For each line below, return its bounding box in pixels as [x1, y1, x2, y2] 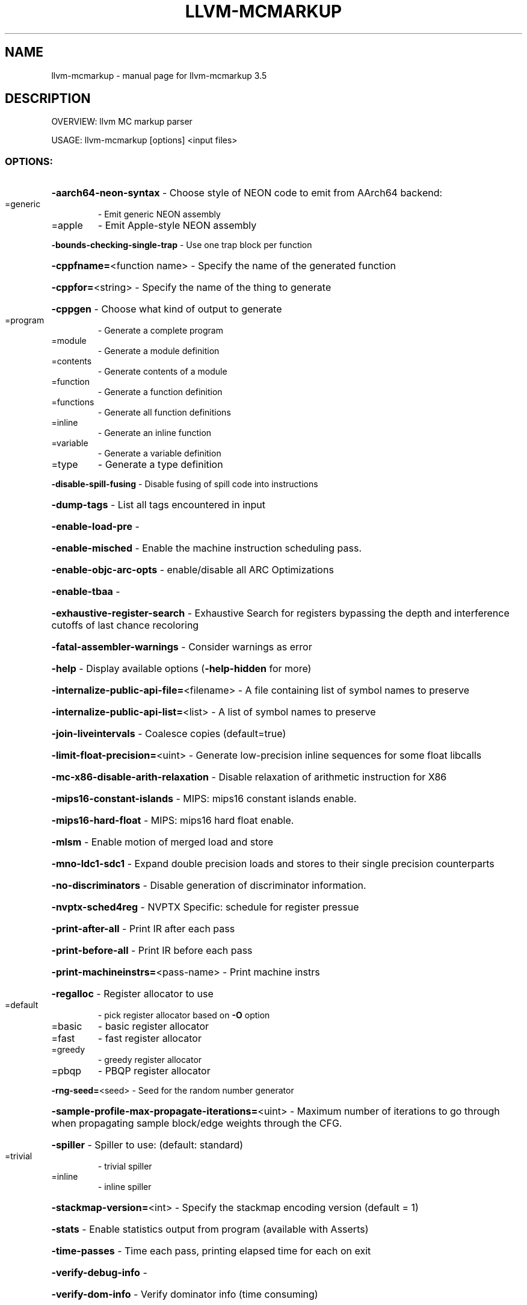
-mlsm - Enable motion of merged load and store [51, 836, 273, 849]
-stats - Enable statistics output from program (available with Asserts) [51, 1223, 369, 1236]
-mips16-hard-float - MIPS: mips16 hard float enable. [51, 814, 294, 827]
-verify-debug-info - [51, 1266, 147, 1279]
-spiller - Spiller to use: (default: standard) [51, 1139, 244, 1151]
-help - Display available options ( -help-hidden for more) [51, 662, 312, 675]
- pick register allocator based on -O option [97, 1010, 270, 1021]
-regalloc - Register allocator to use [51, 988, 214, 1000]
